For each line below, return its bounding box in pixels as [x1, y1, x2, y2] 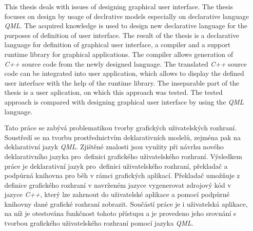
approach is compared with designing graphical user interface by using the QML [4, 96, 244, 107]
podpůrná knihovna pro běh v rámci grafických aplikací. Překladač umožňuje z [4, 170, 240, 180]
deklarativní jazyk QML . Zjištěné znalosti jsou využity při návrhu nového [4, 142, 224, 152]
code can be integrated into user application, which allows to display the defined [4, 68, 244, 78]
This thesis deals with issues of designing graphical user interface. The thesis [4, 1, 233, 11]
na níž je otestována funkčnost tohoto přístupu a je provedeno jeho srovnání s [4, 208, 236, 218]
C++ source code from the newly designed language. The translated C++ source [4, 58, 247, 69]
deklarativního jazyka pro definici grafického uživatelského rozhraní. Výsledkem [4, 151, 242, 161]
